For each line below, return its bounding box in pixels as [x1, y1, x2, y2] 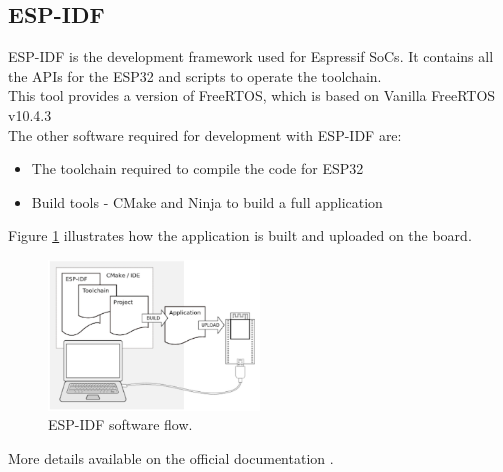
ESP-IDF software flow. [48, 414, 193, 435]
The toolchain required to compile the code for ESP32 [31, 158, 364, 179]
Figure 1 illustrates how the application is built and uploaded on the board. [8, 225, 472, 246]
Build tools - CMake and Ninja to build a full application [31, 191, 383, 212]
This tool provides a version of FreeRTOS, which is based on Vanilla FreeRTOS [8, 85, 496, 106]
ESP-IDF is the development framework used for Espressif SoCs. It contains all [8, 46, 494, 67]
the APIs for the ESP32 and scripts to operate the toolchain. [8, 65, 382, 86]
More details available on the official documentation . [8, 447, 334, 468]
